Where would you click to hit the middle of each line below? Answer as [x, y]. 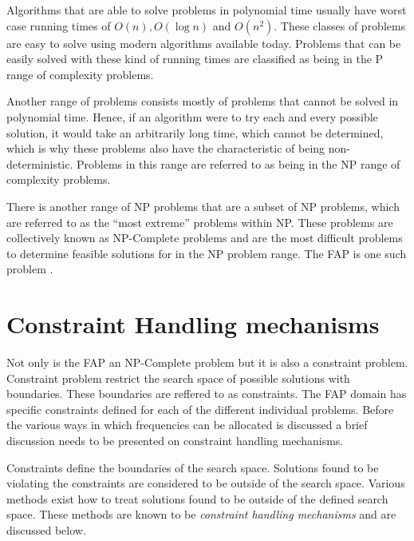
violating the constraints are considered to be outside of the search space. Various [206, 483]
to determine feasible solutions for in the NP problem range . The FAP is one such [207, 253]
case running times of [59, 25]
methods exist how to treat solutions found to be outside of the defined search [197, 498]
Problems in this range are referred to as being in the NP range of [239, 163]
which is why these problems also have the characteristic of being [166, 148]
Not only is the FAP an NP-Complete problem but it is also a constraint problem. [207, 362]
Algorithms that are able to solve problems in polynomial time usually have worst [207, 10]
